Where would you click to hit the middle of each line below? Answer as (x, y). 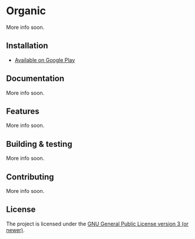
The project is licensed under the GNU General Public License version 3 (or (97, 224)
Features (23, 111)
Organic (26, 11)
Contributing (30, 177)
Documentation (35, 79)
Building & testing (39, 144)
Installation (27, 46)
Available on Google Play (45, 60)
